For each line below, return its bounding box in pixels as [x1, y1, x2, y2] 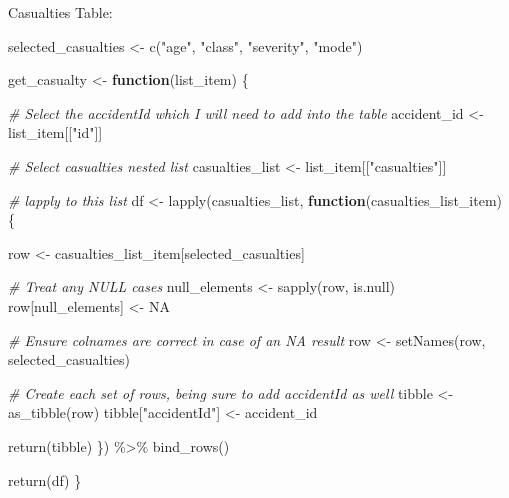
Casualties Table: [8, 2, 113, 22]
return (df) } [8, 469, 82, 490]
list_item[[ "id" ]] [8, 122, 103, 143]
